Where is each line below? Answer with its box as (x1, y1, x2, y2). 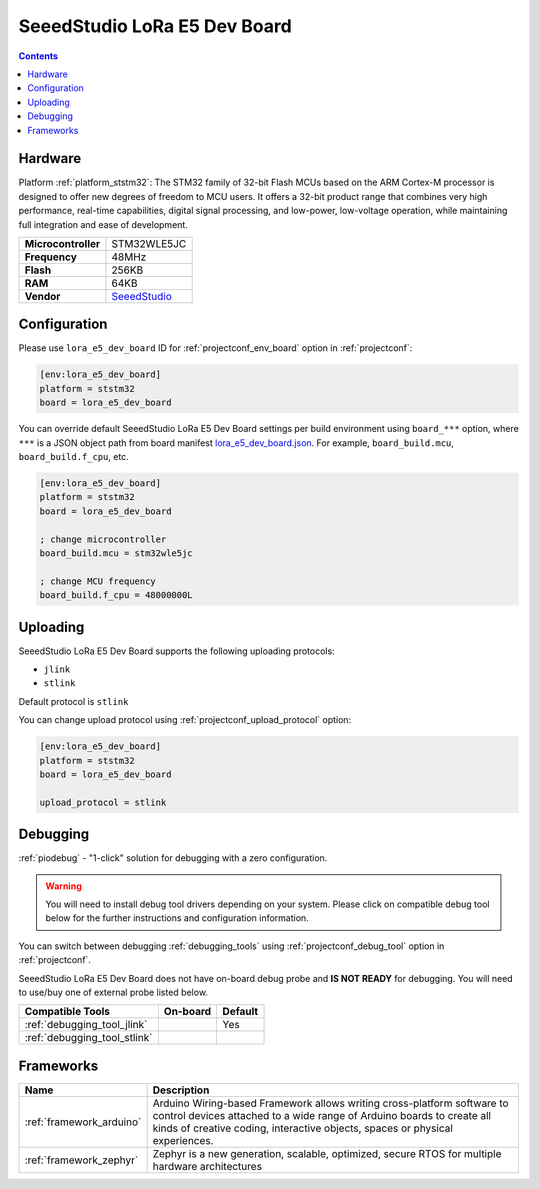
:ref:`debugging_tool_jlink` (24, 1018, 148, 1032)
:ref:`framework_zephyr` (24, 1153, 139, 1167)
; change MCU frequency (39, 575, 157, 587)
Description (152, 1083, 210, 1097)
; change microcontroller (39, 533, 167, 545)
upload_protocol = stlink (39, 796, 167, 808)
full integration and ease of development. (18, 218, 189, 230)
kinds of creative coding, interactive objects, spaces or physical (152, 1121, 454, 1135)
